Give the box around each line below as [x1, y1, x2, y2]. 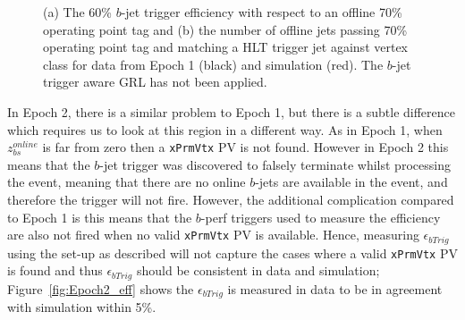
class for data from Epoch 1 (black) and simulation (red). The [43, 55, 384, 73]
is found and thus [7, 261, 103, 280]
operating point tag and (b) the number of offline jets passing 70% [43, 20, 408, 38]
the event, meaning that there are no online [7, 173, 246, 191]
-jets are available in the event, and [255, 173, 448, 191]
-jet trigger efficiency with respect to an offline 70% [121, 3, 402, 21]
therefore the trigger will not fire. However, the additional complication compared [7, 190, 454, 208]
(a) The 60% [43, 3, 112, 21]
